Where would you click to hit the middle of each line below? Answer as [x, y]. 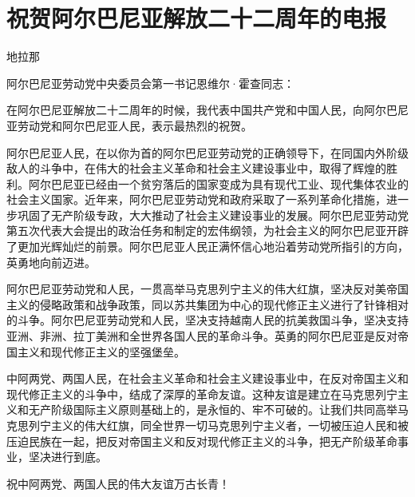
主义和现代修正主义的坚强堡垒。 [101, 351]
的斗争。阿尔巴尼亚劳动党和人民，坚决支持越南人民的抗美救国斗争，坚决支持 [207, 320]
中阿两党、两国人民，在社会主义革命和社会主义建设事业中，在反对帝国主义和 [207, 378]
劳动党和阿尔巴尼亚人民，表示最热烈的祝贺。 [134, 125]
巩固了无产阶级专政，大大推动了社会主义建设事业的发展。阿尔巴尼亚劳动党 [213, 215]
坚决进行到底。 [67, 457]
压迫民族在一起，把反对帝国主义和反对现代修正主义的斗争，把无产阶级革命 [202, 441]
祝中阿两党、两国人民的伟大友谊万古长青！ [118, 483]
